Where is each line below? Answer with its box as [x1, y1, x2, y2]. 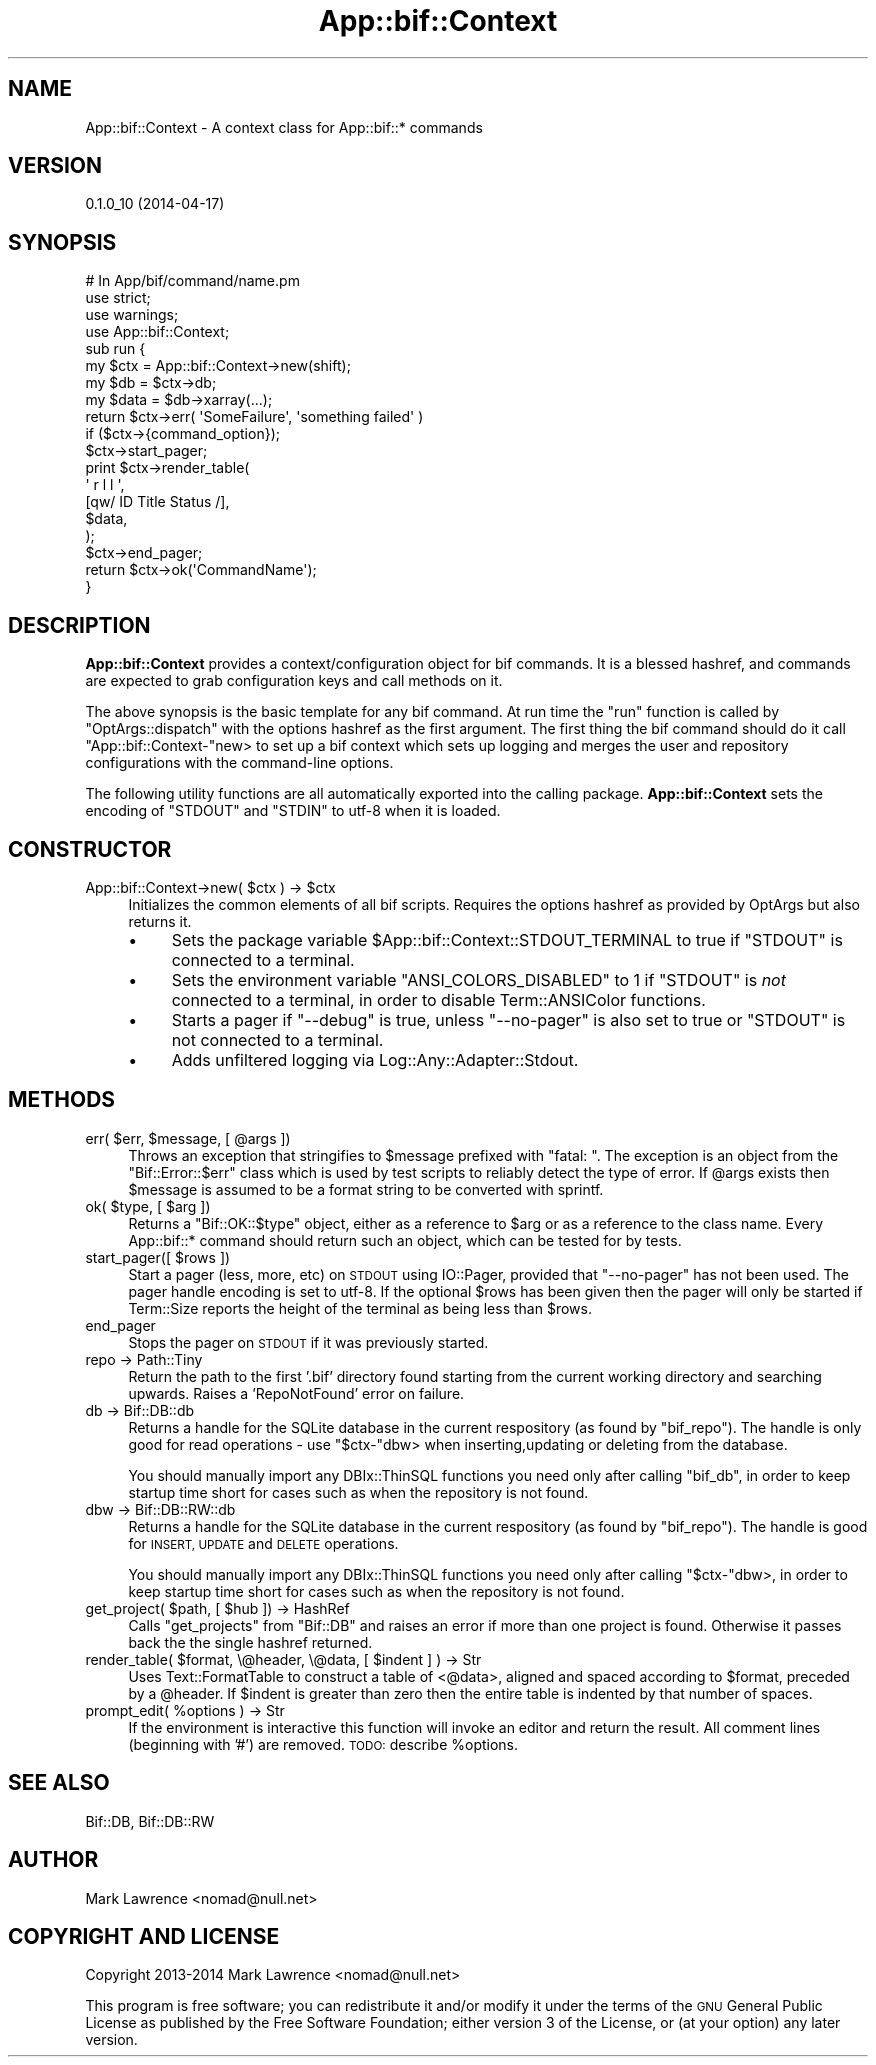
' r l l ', [85, 476, 125, 494]
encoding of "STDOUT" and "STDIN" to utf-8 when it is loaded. [85, 802, 501, 820]
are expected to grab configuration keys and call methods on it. [85, 672, 503, 690]
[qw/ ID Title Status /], [85, 493, 230, 511]
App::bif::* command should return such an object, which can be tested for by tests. [128, 1231, 682, 1249]
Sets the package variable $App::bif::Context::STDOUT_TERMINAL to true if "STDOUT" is [171, 929, 843, 950]
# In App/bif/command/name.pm [85, 272, 300, 290]
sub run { [85, 340, 146, 358]
